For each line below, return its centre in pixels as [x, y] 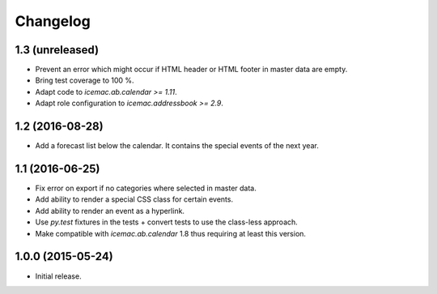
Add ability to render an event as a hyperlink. [110, 211]
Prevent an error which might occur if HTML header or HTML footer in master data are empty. [191, 70]
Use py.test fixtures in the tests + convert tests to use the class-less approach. [167, 222]
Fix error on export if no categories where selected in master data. [146, 188]
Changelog [53, 21]
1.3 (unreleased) [57, 50]
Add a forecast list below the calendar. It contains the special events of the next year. [177, 146]
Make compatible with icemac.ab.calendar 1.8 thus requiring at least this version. [171, 233]
